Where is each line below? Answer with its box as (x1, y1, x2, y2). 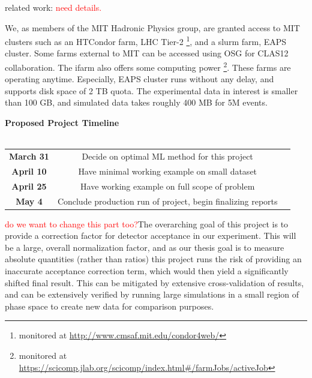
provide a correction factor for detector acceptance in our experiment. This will (5, 229, 296, 242)
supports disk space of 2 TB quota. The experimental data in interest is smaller (5, 84, 298, 97)
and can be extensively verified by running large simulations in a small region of (5, 288, 299, 301)
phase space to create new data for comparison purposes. (5, 299, 214, 312)
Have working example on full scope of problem (80, 179, 255, 192)
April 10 (11, 164, 47, 177)
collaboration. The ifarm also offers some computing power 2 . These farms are (5, 59, 291, 73)
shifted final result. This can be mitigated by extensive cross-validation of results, (5, 276, 304, 289)
